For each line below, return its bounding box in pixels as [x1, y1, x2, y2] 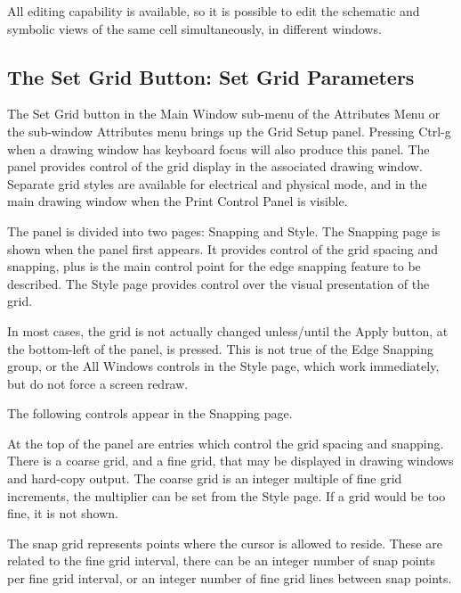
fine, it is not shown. [7, 504, 118, 523]
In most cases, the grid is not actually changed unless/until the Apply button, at [7, 321, 449, 340]
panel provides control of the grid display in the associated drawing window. [7, 157, 423, 176]
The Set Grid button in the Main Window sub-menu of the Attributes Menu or [7, 104, 441, 123]
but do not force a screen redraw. [7, 374, 189, 392]
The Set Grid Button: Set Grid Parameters [7, 62, 415, 90]
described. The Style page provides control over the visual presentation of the [7, 274, 430, 292]
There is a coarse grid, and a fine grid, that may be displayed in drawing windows [7, 451, 454, 470]
